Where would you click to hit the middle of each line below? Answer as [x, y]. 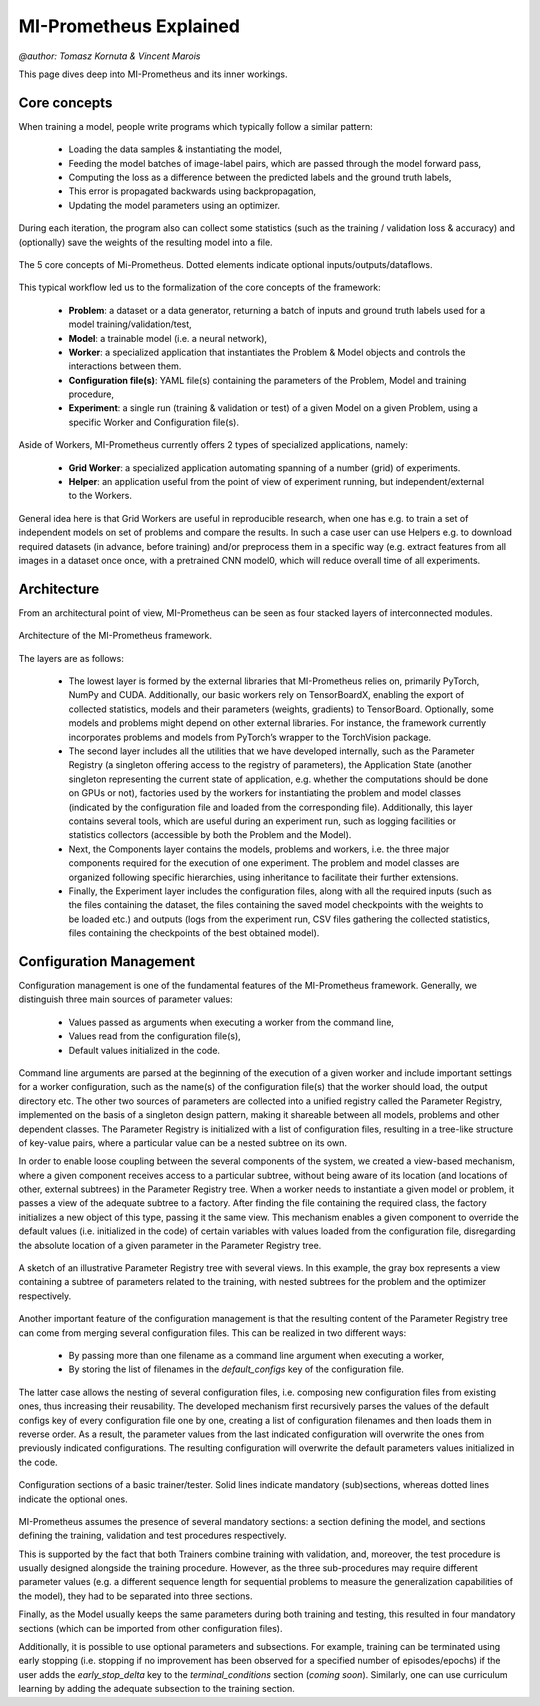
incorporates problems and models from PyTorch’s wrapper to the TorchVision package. [250, 737]
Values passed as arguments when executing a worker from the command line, [231, 1022]
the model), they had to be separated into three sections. [136, 1596]
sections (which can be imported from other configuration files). [150, 1628]
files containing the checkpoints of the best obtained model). [194, 933]
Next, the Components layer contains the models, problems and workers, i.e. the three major [259, 849]
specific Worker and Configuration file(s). [154, 422]
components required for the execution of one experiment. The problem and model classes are [264, 863]
